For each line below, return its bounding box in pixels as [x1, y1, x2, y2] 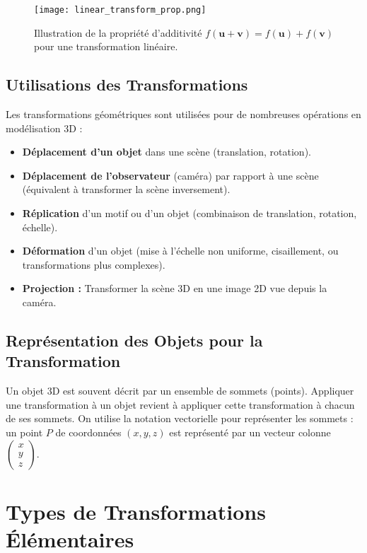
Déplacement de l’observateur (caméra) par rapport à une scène [22, 168, 319, 182]
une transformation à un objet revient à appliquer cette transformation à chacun [6, 397, 355, 412]
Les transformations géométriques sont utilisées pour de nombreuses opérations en [6, 107, 361, 122]
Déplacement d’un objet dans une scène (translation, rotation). [22, 144, 311, 159]
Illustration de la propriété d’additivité [34, 25, 202, 40]
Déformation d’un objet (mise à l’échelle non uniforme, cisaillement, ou [22, 243, 339, 258]
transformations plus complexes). [22, 257, 165, 272]
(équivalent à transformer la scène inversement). [22, 182, 231, 197]
